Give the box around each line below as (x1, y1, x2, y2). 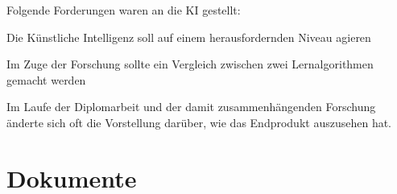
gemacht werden (6, 71, 86, 88)
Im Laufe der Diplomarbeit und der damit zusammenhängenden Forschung (6, 98, 376, 115)
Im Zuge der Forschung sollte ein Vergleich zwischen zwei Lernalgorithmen (6, 56, 374, 72)
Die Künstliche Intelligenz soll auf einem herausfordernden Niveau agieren (6, 28, 371, 45)
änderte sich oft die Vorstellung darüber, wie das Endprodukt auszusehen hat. (6, 114, 392, 130)
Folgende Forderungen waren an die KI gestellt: (6, 2, 241, 18)
